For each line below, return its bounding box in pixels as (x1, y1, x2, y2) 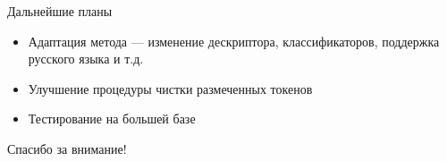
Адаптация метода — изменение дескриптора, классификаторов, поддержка (28, 31, 440, 50)
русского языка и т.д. (28, 49, 144, 68)
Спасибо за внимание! (7, 139, 127, 157)
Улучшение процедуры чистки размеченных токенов (28, 79, 313, 97)
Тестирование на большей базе (28, 109, 196, 128)
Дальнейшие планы (7, 2, 113, 20)
